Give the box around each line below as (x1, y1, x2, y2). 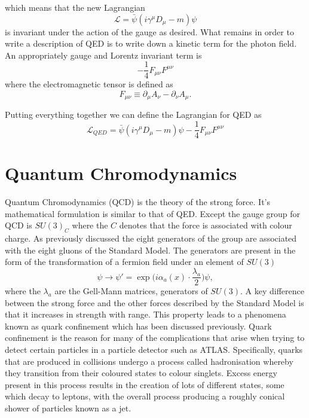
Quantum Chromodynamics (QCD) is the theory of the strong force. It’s (5, 196, 270, 208)
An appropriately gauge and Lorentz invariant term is (5, 48, 202, 61)
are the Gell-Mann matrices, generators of (54, 285, 208, 297)
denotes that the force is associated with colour (119, 219, 292, 231)
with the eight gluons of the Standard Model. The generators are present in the (5, 243, 296, 256)
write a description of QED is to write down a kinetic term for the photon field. (5, 37, 297, 50)
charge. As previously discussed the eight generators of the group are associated (5, 232, 297, 245)
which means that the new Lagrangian (5, 1, 145, 13)
